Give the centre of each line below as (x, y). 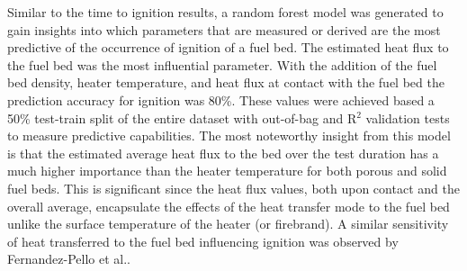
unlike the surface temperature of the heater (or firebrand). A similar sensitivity (228, 224)
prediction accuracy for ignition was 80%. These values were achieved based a (221, 99)
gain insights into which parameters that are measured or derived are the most (224, 29)
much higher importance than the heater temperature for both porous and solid (227, 171)
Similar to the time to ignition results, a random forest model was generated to (225, 12)
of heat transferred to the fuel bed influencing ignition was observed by (203, 241)
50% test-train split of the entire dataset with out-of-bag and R (182, 117)
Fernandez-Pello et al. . (69, 259)
